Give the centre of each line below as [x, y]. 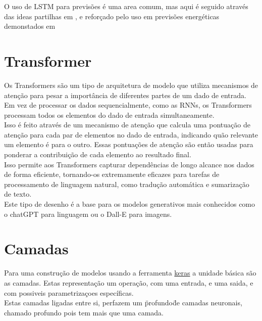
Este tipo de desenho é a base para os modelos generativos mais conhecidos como [130, 204]
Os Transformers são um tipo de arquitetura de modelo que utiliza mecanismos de [131, 85]
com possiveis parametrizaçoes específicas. [69, 292]
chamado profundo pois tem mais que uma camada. [84, 312]
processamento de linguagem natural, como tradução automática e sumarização [127, 184]
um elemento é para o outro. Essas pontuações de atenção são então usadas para [129, 144]
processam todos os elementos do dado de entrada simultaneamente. [109, 114]
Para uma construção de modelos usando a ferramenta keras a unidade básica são [130, 273]
